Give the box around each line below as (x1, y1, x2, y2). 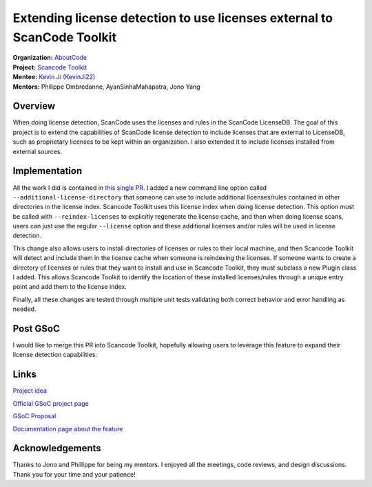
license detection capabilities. (12, 351, 98, 359)
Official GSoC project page (12, 399, 89, 407)
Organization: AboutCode (12, 54, 87, 62)
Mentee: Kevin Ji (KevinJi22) (12, 73, 96, 81)
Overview (12, 100, 56, 112)
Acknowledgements (12, 442, 101, 454)
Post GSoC (12, 323, 60, 334)
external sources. (12, 147, 63, 155)
